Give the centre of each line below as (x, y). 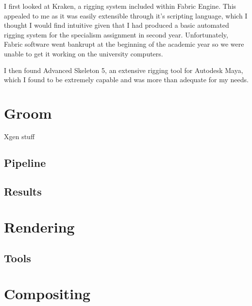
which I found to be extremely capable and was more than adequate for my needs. (126, 80)
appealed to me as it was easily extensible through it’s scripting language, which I (126, 15)
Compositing (47, 294)
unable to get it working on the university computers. (84, 53)
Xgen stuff (19, 136)
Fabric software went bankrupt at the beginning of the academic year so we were (124, 44)
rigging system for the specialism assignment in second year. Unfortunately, (116, 34)
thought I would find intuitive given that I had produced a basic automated (117, 25)
